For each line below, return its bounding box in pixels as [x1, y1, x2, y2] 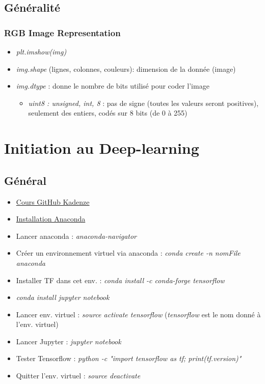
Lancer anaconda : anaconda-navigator [16, 230, 137, 241]
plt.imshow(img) [16, 46, 67, 57]
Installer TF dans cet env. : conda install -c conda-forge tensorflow [16, 275, 225, 285]
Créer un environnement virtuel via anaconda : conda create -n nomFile [16, 248, 241, 258]
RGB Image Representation [4, 26, 121, 39]
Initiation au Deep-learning [4, 138, 199, 158]
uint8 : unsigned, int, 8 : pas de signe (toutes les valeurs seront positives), [28, 97, 259, 108]
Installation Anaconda [16, 213, 86, 224]
